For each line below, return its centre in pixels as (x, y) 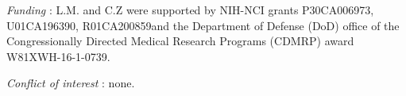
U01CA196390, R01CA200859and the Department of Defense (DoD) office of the (203, 25)
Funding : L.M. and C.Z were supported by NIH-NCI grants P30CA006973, (190, 10)
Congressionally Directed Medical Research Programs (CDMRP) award (180, 41)
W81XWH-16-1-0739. (58, 56)
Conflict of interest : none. (71, 83)
